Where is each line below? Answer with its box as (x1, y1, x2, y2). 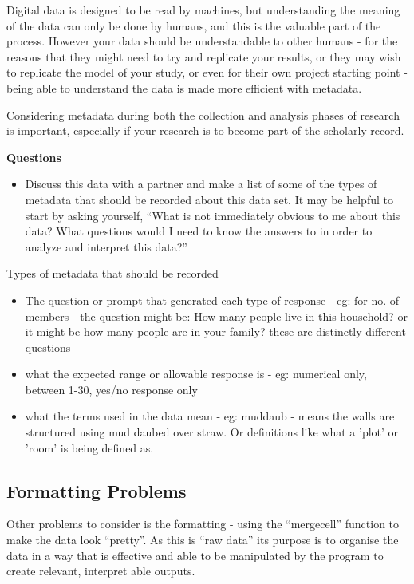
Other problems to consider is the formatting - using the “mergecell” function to (6, 515, 400, 532)
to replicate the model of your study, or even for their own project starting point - (6, 64, 408, 81)
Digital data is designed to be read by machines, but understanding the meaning (6, 2, 400, 18)
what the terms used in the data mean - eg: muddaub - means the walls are (25, 408, 395, 424)
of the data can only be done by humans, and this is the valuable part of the (6, 17, 381, 34)
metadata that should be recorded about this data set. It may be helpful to (25, 191, 393, 207)
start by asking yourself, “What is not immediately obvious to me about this (25, 207, 400, 223)
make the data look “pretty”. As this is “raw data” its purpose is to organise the (6, 531, 399, 548)
